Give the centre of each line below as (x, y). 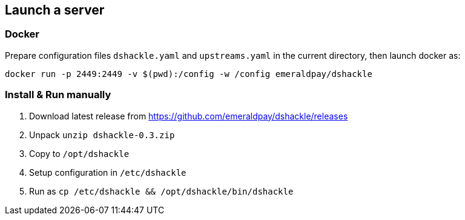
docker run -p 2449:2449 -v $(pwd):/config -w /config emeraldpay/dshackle (189, 74)
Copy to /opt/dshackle (79, 153)
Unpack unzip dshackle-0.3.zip (102, 135)
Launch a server (55, 10)
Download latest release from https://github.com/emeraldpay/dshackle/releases (189, 116)
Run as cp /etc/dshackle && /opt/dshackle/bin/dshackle (161, 191)
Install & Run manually (58, 95)
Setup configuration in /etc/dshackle (108, 172)
